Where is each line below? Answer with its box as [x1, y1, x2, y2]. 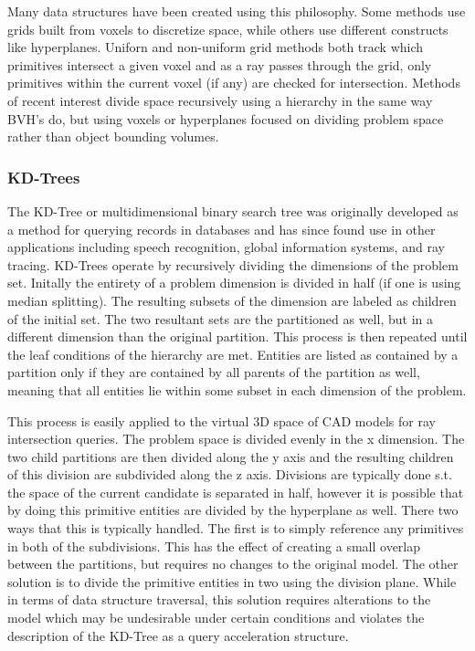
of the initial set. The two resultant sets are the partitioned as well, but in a [7, 309, 433, 328]
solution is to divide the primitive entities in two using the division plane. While [7, 572, 457, 591]
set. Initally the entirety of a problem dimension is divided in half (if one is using [7, 273, 461, 292]
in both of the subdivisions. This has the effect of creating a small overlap [7, 536, 421, 555]
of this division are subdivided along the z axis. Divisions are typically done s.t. [7, 465, 452, 484]
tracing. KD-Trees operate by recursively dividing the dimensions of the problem [7, 255, 459, 274]
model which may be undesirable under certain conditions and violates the [7, 608, 425, 627]
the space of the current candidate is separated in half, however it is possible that [7, 482, 464, 501]
